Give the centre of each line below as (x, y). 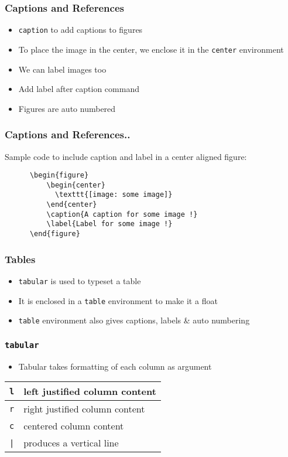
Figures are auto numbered (67, 108)
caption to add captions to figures (80, 30)
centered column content (74, 426)
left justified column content (90, 391)
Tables (20, 259)
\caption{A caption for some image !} (122, 214)
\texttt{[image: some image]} (114, 195)
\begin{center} (76, 185)
